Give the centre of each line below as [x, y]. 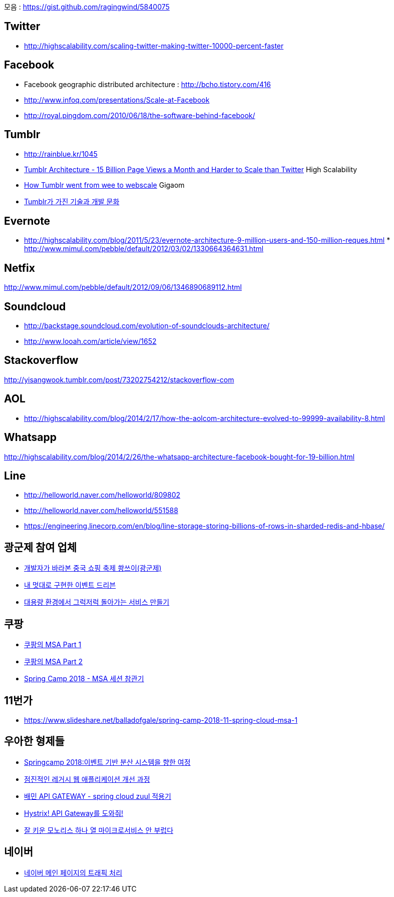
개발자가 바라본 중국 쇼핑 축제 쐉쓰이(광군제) [93, 568]
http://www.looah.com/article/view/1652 [90, 341]
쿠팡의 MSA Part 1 [53, 645]
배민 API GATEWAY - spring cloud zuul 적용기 [98, 796]
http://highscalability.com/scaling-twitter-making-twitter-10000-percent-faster [154, 46]
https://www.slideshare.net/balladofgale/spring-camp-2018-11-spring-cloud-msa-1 [161, 720]
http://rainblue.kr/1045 [61, 154]
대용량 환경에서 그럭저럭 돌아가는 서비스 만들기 [97, 602]
